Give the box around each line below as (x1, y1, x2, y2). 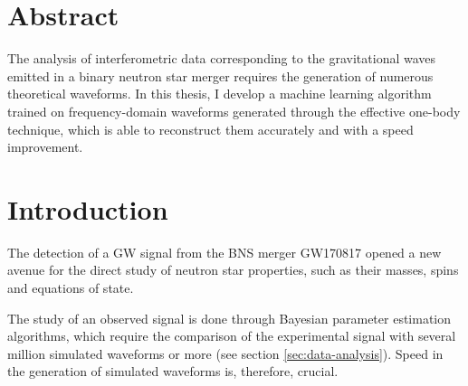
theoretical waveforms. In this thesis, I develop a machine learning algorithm (7, 84, 432, 103)
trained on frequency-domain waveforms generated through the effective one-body (7, 101, 461, 120)
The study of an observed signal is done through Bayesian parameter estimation (7, 308, 452, 327)
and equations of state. (7, 278, 134, 297)
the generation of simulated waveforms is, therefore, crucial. (7, 362, 339, 381)
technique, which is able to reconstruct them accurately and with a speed (7, 119, 414, 138)
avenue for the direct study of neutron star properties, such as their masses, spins (7, 260, 459, 279)
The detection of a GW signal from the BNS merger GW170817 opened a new (7, 242, 442, 261)
